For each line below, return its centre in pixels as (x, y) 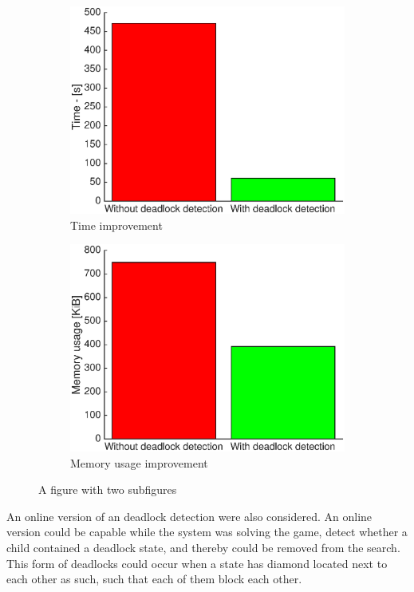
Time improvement (116, 225)
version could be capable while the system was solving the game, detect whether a (207, 532)
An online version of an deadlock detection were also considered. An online (189, 516)
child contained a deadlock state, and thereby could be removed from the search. (203, 547)
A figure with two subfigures (108, 489)
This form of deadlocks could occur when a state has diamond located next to (197, 563)
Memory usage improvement (139, 462)
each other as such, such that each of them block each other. (154, 579)
